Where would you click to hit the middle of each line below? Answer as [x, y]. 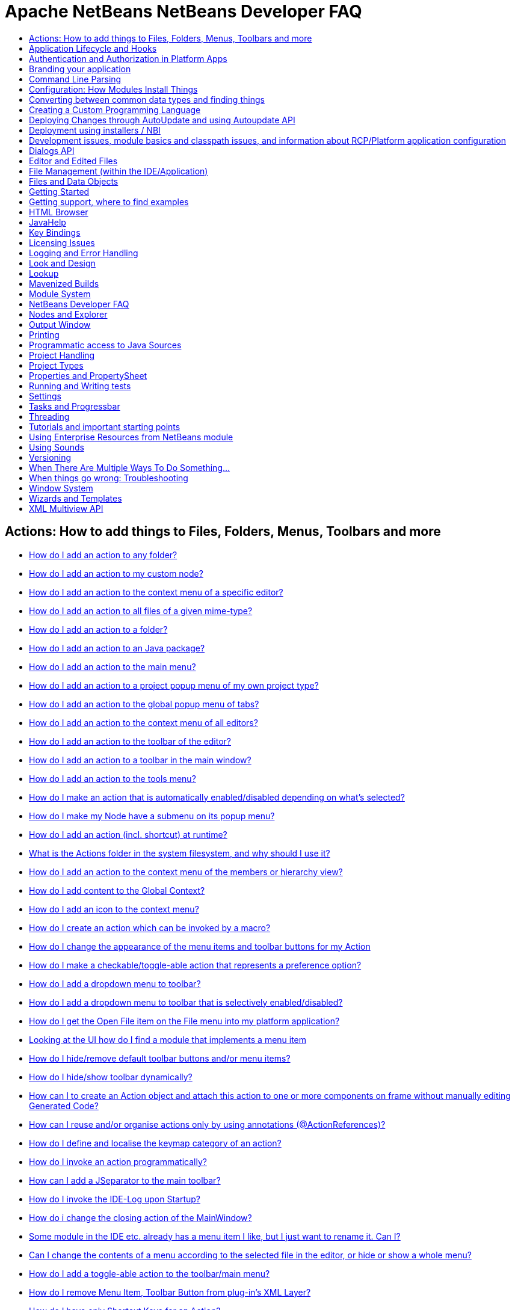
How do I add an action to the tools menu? [113, 778]
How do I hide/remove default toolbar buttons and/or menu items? [160, 1058]
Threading [49, 416]
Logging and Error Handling [84, 253]
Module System [60, 294]
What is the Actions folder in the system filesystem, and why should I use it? [180, 853]
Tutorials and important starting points [105, 426]
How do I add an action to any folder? [103, 555]
